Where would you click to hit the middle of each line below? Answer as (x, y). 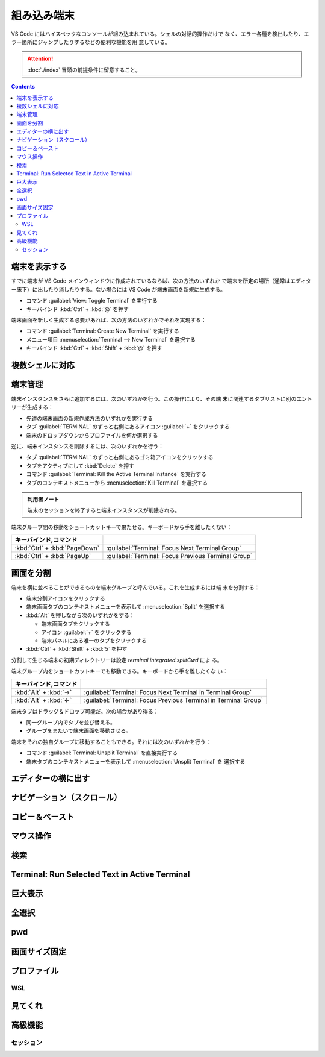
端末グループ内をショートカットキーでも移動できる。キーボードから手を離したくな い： (119, 671)
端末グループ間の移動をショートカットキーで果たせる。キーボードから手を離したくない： (122, 527)
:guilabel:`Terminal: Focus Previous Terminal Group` (179, 556)
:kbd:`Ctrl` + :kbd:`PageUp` (53, 556)
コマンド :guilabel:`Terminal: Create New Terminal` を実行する (103, 331)
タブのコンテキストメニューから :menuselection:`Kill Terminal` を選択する (117, 483)
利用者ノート (43, 499)
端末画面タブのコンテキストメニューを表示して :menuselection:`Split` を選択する (125, 607)
